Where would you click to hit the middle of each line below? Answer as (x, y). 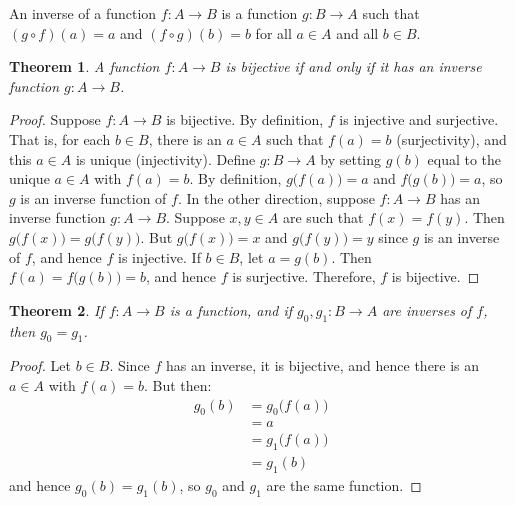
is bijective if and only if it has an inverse (353, 66)
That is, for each (60, 138)
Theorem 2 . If (56, 309)
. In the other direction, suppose (276, 197)
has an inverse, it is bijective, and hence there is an (323, 365)
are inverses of (427, 309)
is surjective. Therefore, (304, 276)
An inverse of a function (83, 13)
